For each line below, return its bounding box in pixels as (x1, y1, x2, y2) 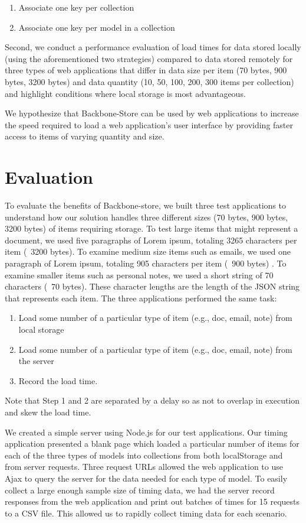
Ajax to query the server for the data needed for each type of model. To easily (5, 472, 288, 484)
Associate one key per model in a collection (18, 21, 175, 33)
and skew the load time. (5, 405, 91, 418)
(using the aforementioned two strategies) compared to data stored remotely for (5, 52, 293, 64)
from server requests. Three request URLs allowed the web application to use (5, 460, 283, 473)
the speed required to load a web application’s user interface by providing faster (5, 118, 294, 131)
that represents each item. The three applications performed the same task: (5, 291, 277, 304)
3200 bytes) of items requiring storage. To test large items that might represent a (5, 222, 298, 235)
